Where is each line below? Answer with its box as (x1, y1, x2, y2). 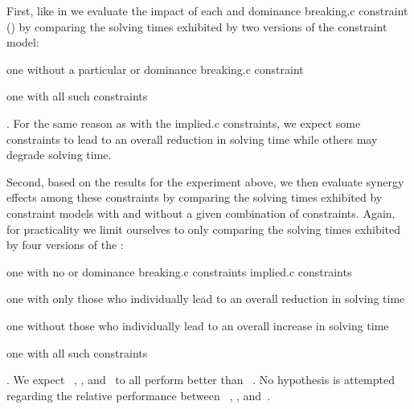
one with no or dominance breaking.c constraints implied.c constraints (6, 263, 352, 280)
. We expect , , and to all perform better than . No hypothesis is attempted (6, 371, 395, 388)
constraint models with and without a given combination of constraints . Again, (6, 204, 396, 221)
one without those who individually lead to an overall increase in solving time (6, 317, 389, 333)
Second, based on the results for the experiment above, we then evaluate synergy (6, 173, 404, 190)
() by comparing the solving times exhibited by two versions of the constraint (6, 18, 387, 35)
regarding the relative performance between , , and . (6, 387, 271, 403)
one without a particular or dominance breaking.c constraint (6, 60, 304, 77)
